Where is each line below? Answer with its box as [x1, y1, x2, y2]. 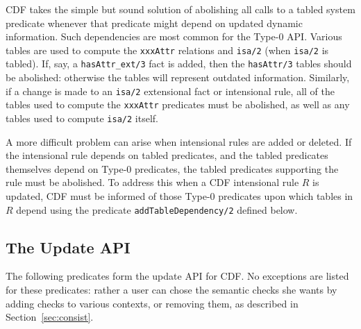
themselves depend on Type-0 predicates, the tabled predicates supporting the [6, 161, 339, 176]
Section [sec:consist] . [6, 310, 94, 324]
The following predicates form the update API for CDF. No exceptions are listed [6, 269, 349, 283]
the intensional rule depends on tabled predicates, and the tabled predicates [6, 148, 328, 162]
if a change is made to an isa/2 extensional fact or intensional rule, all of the [6, 83, 335, 98]
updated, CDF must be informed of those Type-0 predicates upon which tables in [6, 189, 353, 203]
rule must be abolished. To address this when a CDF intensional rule [6, 175, 299, 189]
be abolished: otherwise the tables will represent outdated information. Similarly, [6, 70, 350, 85]
